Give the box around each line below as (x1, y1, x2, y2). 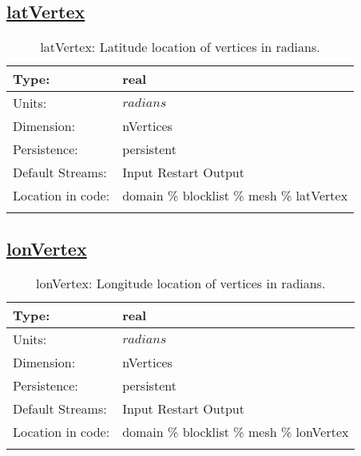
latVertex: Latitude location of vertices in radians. (40, 38, 320, 57)
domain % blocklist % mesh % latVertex (122, 186, 348, 205)
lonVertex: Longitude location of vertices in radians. (36, 274, 326, 293)
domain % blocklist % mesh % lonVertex (122, 422, 349, 442)
